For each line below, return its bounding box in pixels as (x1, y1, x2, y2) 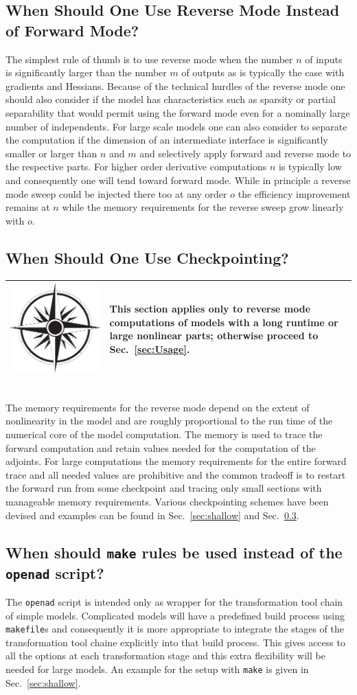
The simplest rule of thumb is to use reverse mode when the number (5, 52, 293, 66)
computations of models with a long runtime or (109, 315, 338, 329)
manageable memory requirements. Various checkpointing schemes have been (5, 494, 329, 508)
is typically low (279, 159, 342, 174)
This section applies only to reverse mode (109, 301, 311, 316)
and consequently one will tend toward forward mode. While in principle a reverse (5, 172, 351, 187)
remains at (5, 200, 50, 214)
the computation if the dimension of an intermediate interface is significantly (5, 133, 328, 147)
